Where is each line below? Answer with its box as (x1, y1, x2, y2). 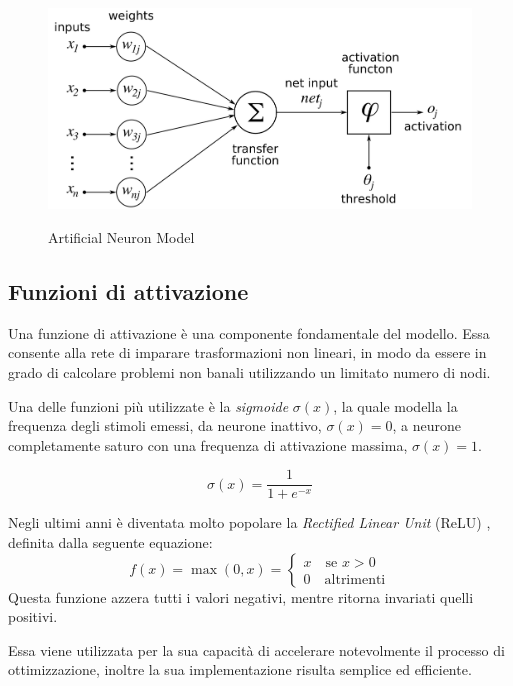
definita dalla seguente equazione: (8, 532, 213, 553)
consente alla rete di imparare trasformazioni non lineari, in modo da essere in (8, 342, 487, 363)
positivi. (8, 606, 58, 627)
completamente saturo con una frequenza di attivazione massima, (8, 434, 408, 455)
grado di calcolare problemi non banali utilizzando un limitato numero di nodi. (8, 362, 491, 382)
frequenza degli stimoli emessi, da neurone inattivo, (8, 415, 322, 436)
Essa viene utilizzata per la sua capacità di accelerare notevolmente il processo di (8, 639, 505, 660)
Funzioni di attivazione (8, 276, 249, 306)
